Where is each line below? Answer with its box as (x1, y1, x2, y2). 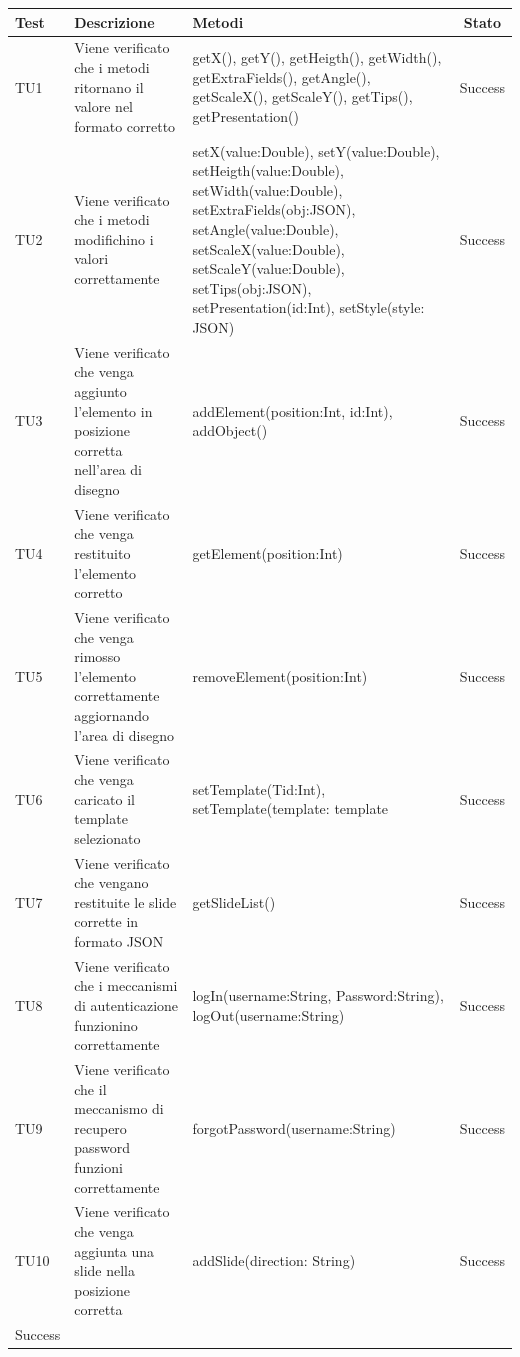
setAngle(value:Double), (192, 218, 339, 239)
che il (74, 1078, 107, 1099)
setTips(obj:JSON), (192, 277, 312, 298)
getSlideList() (192, 891, 276, 912)
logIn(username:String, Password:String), (192, 985, 444, 1006)
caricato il (74, 788, 135, 809)
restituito (74, 542, 131, 563)
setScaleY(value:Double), (192, 258, 345, 279)
